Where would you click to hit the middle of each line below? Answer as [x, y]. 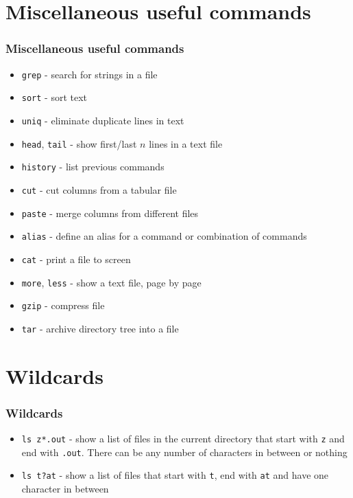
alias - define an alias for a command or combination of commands [164, 236]
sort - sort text [54, 97]
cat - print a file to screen [76, 259]
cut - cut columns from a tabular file [99, 189]
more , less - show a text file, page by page [111, 282]
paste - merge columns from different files [110, 213]
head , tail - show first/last [79, 143]
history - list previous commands [93, 167]
